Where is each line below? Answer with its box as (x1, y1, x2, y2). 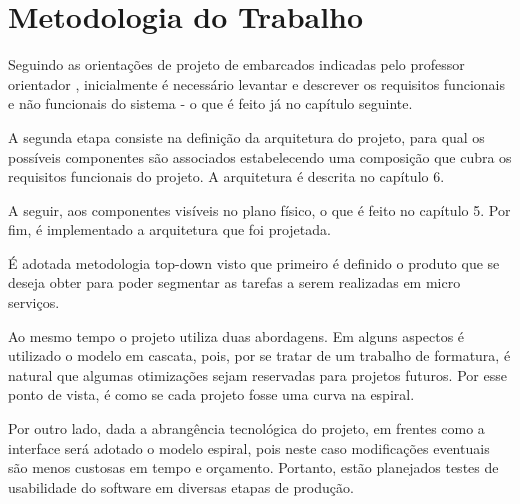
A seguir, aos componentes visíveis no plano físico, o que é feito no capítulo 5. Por (8, 199, 511, 220)
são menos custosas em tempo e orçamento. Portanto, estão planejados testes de (8, 457, 499, 478)
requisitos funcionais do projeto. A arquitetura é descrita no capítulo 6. (8, 166, 445, 187)
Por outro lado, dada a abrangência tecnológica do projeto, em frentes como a (8, 418, 485, 439)
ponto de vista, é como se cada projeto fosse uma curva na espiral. (8, 384, 415, 405)
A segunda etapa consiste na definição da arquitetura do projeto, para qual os (8, 126, 485, 147)
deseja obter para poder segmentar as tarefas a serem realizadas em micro (8, 272, 461, 293)
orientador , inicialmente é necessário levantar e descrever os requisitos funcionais (8, 73, 505, 94)
